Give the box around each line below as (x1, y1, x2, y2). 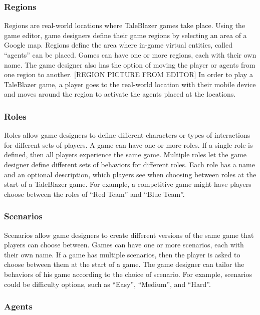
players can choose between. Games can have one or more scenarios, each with (4, 239, 244, 250)
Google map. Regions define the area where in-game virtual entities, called (4, 40, 232, 50)
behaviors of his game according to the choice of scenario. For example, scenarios (4, 268, 252, 279)
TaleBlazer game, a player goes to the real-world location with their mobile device (4, 79, 256, 89)
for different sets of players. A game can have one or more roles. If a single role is (4, 139, 253, 150)
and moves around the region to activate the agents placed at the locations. (4, 89, 236, 99)
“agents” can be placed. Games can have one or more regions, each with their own (4, 50, 256, 60)
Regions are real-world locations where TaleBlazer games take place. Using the (4, 20, 245, 31)
